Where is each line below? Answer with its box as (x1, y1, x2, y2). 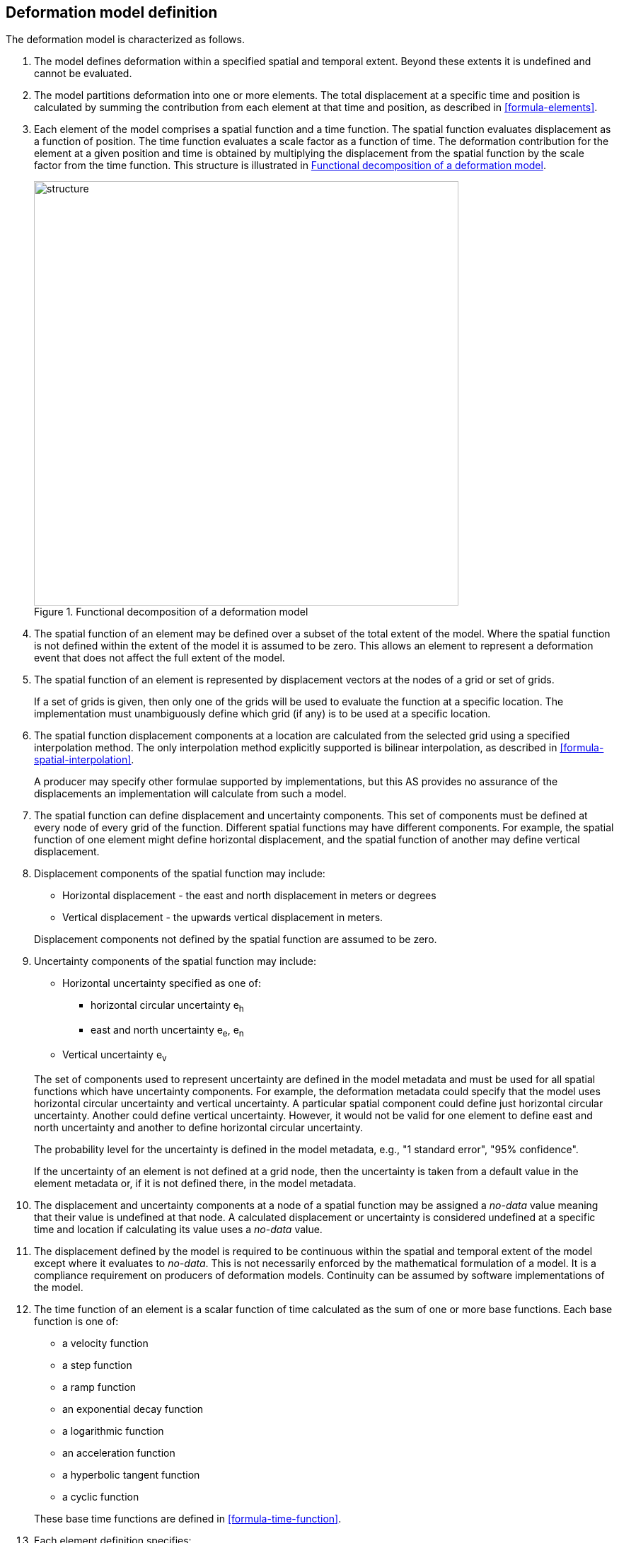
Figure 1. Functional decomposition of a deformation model (34, 606, 308, 618)
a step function (62, 1358, 132, 1371)
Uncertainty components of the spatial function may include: (34, 955, 316, 968)
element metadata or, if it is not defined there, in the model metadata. (34, 1177, 357, 1189)
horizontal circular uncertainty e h (91, 999, 244, 1015)
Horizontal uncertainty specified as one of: (62, 977, 261, 990)
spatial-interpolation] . (34, 753, 134, 766)
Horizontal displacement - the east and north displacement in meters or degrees (62, 889, 436, 902)
